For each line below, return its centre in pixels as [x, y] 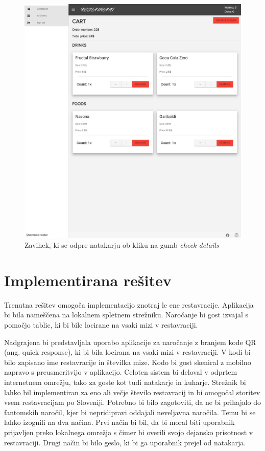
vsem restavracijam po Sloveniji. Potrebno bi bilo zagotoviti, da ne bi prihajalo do [133, 402]
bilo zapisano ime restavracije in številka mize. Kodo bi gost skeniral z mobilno [128, 362]
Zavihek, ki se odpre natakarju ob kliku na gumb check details [122, 245]
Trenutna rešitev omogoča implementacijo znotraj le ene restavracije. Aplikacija [129, 304]
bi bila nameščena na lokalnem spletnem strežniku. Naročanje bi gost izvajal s [126, 315]
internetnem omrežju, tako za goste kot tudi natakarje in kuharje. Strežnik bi [125, 382]
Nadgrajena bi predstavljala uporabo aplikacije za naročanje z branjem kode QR [130, 342]
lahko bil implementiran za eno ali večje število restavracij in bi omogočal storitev [132, 392]
